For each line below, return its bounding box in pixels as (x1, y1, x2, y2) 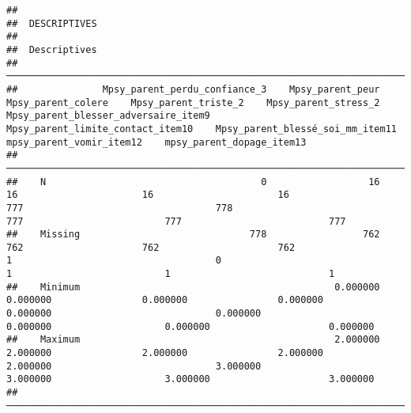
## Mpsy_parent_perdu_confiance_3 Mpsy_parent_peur (6, 83, 380, 95)
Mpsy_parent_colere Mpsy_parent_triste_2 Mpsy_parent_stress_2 (6, 97, 380, 108)
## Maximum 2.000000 (6, 334, 380, 346)
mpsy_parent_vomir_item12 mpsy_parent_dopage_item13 (6, 136, 307, 148)
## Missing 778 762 (6, 229, 380, 241)
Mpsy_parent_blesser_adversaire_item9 (6, 110, 210, 122)
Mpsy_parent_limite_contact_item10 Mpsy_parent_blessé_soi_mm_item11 (6, 123, 397, 135)
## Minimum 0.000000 (6, 281, 380, 293)
